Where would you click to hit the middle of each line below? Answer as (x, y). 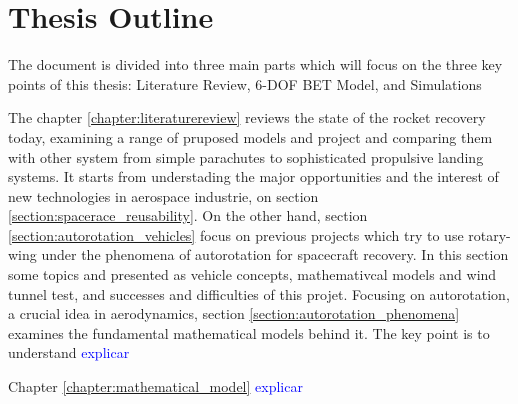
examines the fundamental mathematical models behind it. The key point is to (249, 332)
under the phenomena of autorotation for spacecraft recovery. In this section (275, 254)
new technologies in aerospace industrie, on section (163, 195)
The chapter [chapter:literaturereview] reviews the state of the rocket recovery (247, 117)
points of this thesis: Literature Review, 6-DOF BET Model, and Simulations (245, 83)
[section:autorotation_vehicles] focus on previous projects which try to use (236, 234)
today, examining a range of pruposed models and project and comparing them (250, 136)
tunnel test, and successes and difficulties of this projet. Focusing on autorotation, (259, 293)
